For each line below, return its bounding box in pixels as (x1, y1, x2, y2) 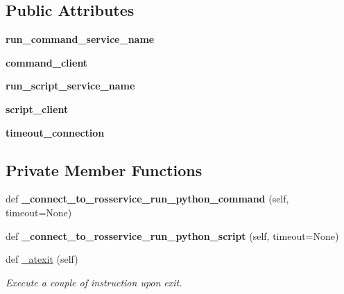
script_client (6, 101, 69, 116)
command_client (6, 55, 88, 69)
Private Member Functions (6, 159, 203, 180)
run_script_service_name (6, 78, 135, 93)
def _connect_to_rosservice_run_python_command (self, (6, 191, 289, 206)
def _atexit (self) (6, 252, 78, 266)
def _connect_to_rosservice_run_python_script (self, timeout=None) (6, 228, 339, 243)
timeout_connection (6, 125, 105, 139)
